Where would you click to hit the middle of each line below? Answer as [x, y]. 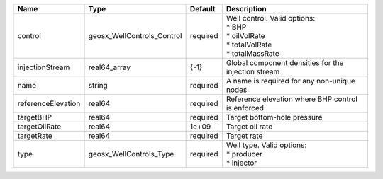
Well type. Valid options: [266, 145]
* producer [244, 154]
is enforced [245, 108]
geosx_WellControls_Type [131, 154]
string [98, 85]
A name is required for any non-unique [291, 81]
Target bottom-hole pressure [274, 117]
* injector [242, 163]
